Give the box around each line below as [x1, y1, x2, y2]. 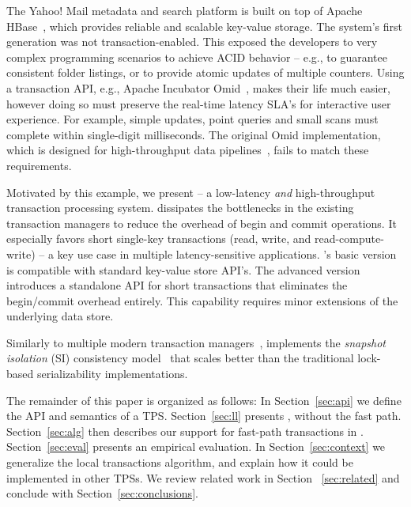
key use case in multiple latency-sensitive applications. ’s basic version [57, 245, 397, 262]
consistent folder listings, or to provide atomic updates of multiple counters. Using [6, 64, 405, 81]
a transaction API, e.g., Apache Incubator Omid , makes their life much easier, [6, 79, 390, 96]
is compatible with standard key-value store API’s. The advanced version [6, 261, 360, 278]
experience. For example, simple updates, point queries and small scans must [6, 111, 379, 127]
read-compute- [314, 230, 384, 247]
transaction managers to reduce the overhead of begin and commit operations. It [6, 214, 397, 231]
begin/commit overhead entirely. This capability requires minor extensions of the [6, 292, 398, 308]
